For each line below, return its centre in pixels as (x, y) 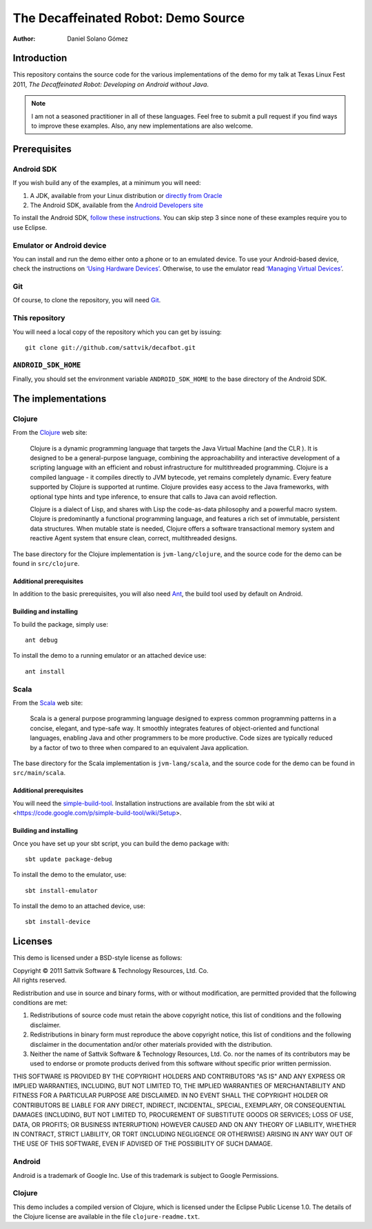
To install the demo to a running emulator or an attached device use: (110, 656)
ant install (45, 671)
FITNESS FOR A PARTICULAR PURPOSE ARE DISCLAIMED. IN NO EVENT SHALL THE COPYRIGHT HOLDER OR (170, 1095)
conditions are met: (40, 1002)
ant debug (41, 640)
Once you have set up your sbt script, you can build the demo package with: (121, 843)
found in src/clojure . (46, 563)
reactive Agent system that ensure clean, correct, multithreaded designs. (134, 538)
